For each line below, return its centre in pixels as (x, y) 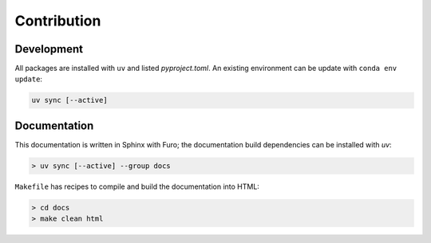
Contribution (58, 21)
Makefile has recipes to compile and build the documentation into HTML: (137, 186)
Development (49, 49)
